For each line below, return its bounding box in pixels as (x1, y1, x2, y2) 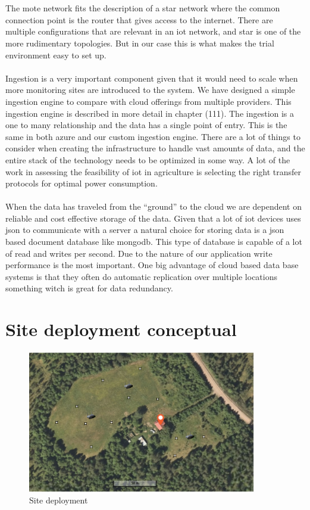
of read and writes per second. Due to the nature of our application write (5, 247, 273, 259)
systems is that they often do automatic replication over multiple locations (5, 270, 278, 282)
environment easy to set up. (5, 48, 107, 61)
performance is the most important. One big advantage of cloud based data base (5, 259, 299, 271)
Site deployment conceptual (5, 317, 237, 341)
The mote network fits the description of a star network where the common (5, 2, 280, 14)
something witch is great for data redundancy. (5, 282, 173, 294)
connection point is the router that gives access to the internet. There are (5, 13, 273, 26)
